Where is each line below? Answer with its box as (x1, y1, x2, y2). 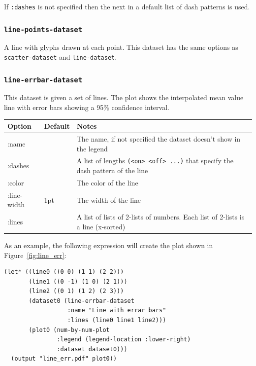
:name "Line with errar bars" (67, 307, 166, 314)
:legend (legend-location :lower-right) (57, 336, 191, 343)
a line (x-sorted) (76, 221, 126, 231)
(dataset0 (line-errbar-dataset (29, 297, 134, 304)
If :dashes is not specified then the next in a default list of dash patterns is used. (4, 1, 250, 11)
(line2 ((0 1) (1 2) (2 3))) (29, 288, 124, 295)
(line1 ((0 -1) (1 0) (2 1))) (29, 278, 128, 285)
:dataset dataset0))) (57, 345, 128, 353)
